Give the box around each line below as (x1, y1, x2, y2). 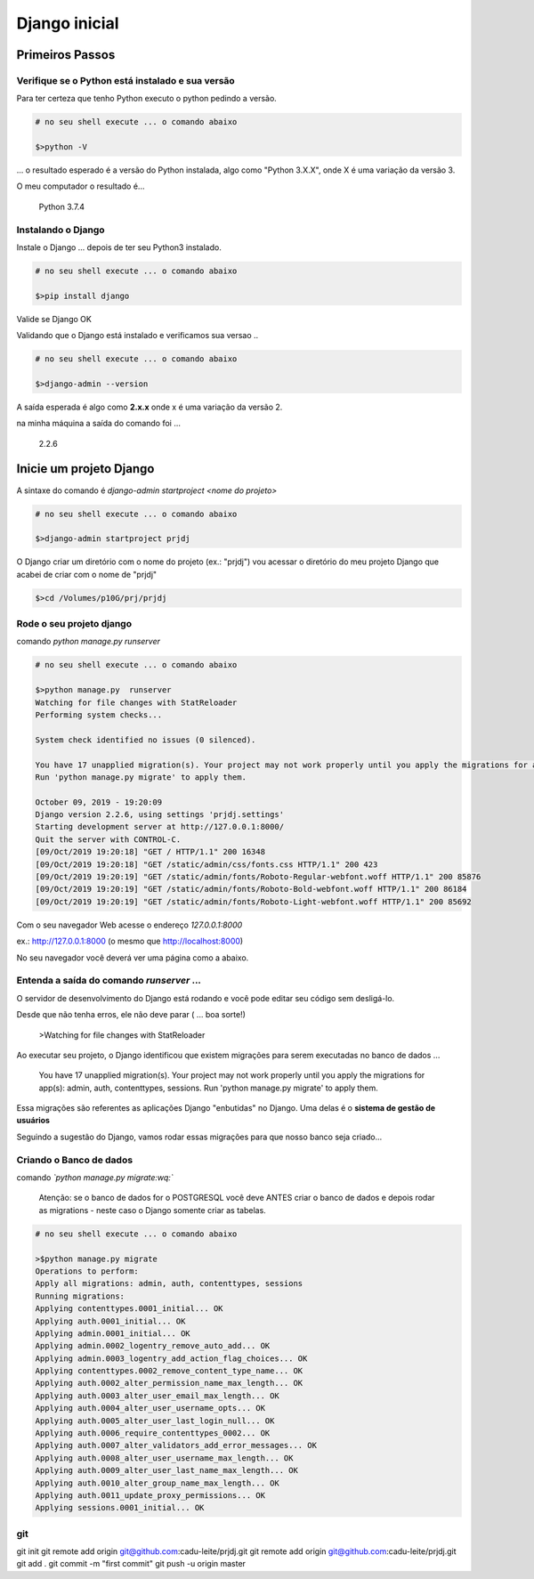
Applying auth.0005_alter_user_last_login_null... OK (35, 1415, 275, 1426)
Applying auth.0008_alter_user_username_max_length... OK (35, 1453, 294, 1463)
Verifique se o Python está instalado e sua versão (16, 74, 235, 86)
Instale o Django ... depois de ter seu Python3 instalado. (16, 241, 222, 253)
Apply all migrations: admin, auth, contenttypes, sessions (35, 1278, 303, 1289)
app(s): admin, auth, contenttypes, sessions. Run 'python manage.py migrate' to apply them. (38, 1082, 378, 1093)
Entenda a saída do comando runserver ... (16, 975, 202, 987)
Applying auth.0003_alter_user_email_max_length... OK (35, 1390, 279, 1401)
